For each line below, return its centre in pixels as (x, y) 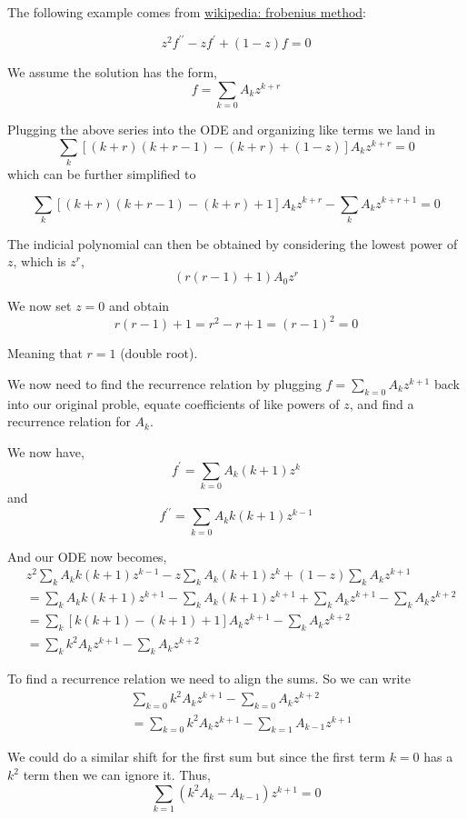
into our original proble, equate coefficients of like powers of (174, 403)
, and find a (382, 403)
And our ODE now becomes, (87, 556)
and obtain (139, 306)
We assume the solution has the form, (112, 72)
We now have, (46, 451)
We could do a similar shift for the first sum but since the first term (196, 757)
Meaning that (45, 353)
